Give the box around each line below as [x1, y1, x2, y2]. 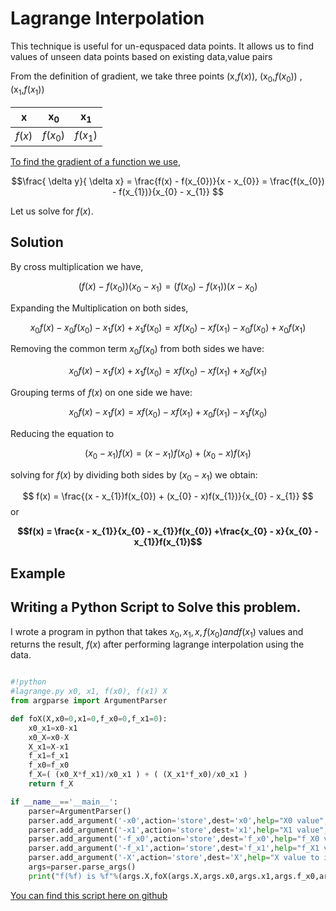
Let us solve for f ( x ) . [10, 205, 94, 217]
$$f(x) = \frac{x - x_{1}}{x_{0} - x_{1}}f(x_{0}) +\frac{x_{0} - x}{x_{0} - [17, 525, 319, 537]
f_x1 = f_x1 [28, 751, 70, 761]
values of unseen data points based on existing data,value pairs [10, 50, 273, 62]
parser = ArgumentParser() [28, 806, 132, 816]
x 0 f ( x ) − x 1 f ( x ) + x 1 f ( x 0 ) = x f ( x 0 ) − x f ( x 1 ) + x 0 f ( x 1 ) [68, 365, 268, 379]
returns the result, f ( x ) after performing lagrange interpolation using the [10, 638, 305, 651]
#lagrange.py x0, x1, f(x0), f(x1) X [10, 687, 168, 697]
